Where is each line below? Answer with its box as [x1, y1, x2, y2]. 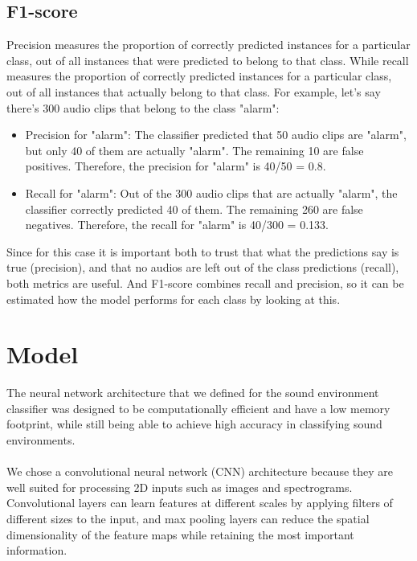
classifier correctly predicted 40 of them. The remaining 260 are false [25, 200, 363, 217]
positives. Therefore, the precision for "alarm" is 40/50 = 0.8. [25, 158, 326, 174]
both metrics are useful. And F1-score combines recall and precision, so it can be [6, 274, 404, 291]
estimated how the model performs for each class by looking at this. [6, 290, 341, 307]
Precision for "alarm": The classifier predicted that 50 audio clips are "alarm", [25, 126, 407, 143]
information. [6, 542, 67, 559]
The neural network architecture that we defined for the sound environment [6, 384, 379, 401]
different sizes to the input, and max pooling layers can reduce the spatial [6, 510, 370, 526]
